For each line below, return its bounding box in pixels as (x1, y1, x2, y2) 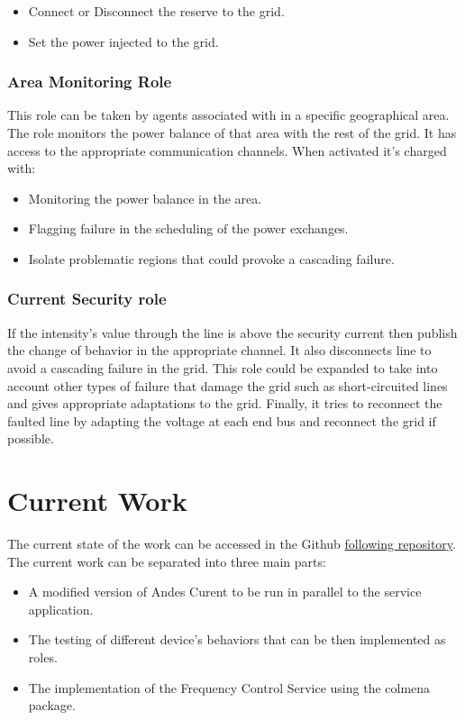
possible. (7, 429, 54, 448)
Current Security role (7, 287, 167, 310)
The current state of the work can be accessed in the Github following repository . (7, 534, 456, 553)
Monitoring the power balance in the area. (28, 188, 262, 207)
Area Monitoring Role (7, 70, 172, 93)
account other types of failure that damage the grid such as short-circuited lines (7, 376, 448, 395)
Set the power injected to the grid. (28, 32, 219, 50)
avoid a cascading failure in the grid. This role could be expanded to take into (7, 358, 438, 377)
